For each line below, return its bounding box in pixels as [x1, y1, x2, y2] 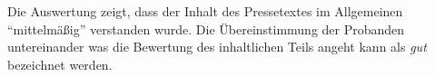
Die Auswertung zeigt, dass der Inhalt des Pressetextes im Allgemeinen [7, 2, 403, 20]
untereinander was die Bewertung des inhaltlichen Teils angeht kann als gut [7, 37, 427, 56]
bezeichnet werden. [7, 54, 113, 73]
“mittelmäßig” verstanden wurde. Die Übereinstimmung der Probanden [7, 19, 405, 38]
